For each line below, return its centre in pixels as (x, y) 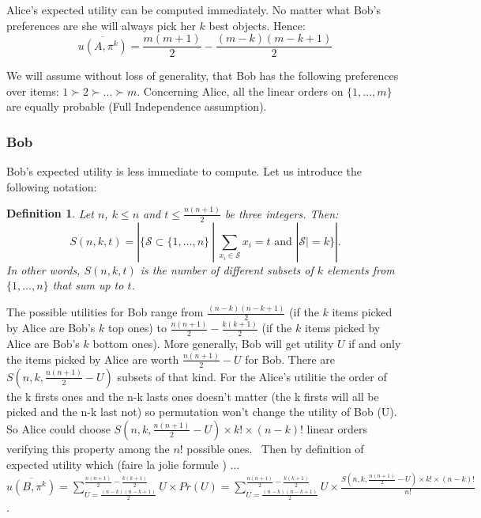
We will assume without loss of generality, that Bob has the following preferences (203, 76)
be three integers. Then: (282, 213)
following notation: (52, 186)
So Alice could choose (58, 428)
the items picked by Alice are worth (93, 359)
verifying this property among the (88, 448)
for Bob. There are (290, 359)
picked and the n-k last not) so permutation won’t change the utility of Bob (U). (202, 412)
